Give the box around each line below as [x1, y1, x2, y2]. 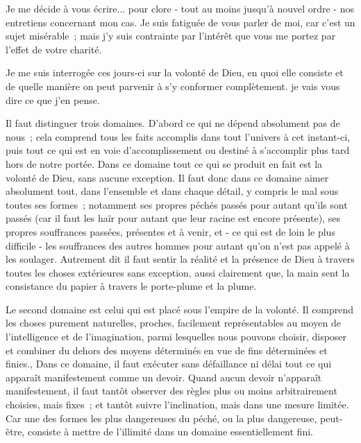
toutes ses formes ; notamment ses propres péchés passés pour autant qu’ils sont [6, 197, 348, 211]
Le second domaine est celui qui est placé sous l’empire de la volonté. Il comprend [6, 302, 354, 316]
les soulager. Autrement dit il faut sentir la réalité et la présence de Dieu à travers [6, 252, 355, 266]
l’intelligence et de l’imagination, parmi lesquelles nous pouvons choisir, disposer [6, 329, 347, 344]
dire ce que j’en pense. [6, 92, 100, 107]
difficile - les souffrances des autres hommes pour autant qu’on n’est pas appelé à [6, 238, 350, 252]
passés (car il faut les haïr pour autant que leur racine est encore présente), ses [6, 211, 340, 225]
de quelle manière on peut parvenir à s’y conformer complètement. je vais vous [6, 78, 340, 93]
